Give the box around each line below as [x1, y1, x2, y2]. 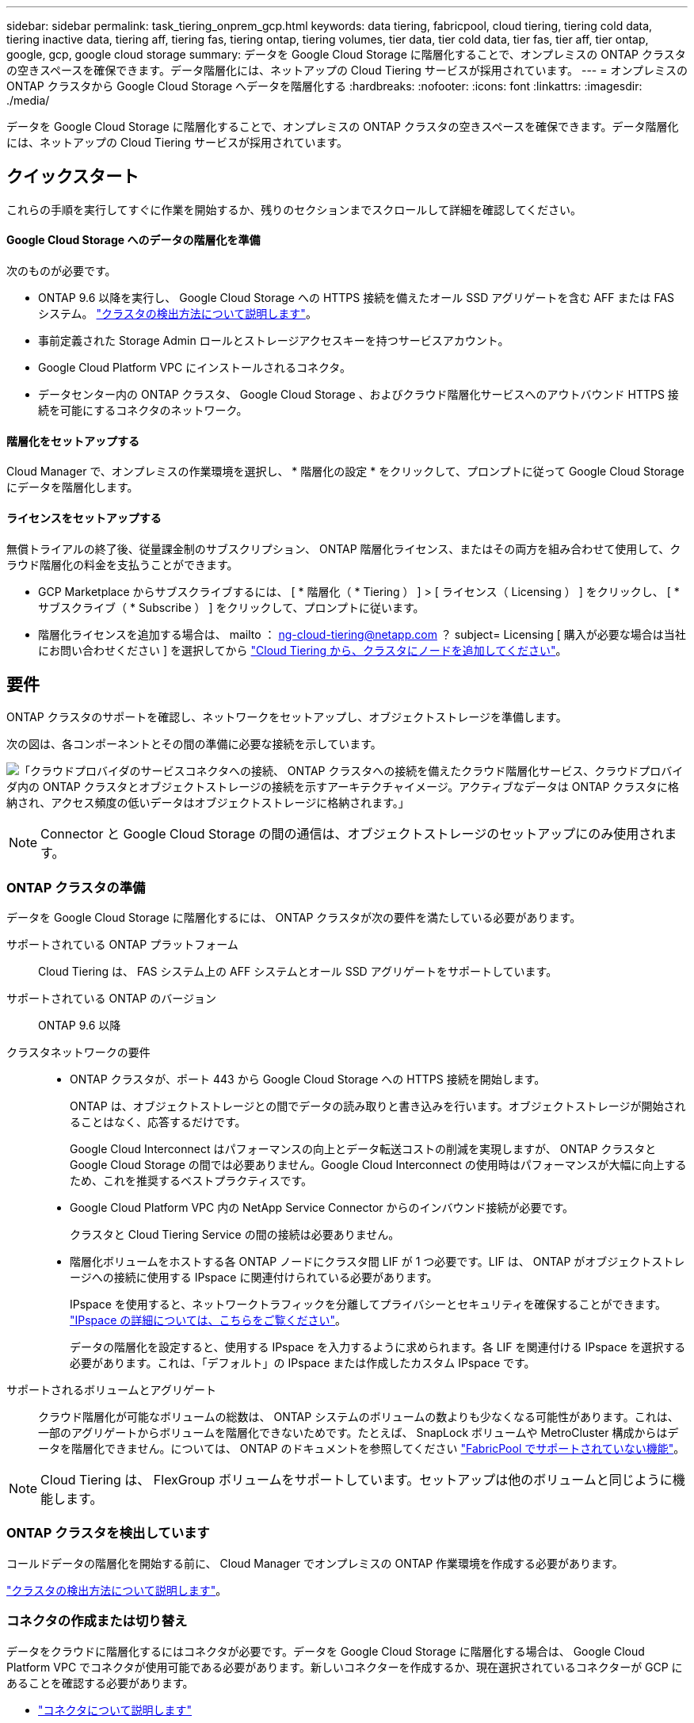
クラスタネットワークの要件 [6, 1045, 151, 1060]
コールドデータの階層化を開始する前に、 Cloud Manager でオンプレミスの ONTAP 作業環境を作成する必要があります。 [6, 1556, 623, 1570]
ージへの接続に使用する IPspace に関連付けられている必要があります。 [70, 1270, 438, 1285]
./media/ [6, 94, 50, 107]
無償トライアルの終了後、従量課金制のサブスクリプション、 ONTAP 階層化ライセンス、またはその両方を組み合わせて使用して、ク [6, 541, 681, 556]
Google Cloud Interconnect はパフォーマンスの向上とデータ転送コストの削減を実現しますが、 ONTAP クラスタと [70, 1142, 657, 1156]
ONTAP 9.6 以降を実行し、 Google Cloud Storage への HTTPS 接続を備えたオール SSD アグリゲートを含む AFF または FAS [38, 291, 675, 305]
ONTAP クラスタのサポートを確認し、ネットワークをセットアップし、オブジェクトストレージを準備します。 [6, 710, 567, 724]
